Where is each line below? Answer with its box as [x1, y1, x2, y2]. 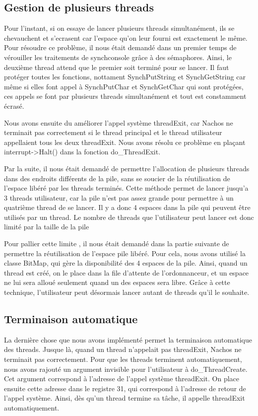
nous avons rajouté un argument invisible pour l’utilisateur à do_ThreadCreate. [4, 363, 248, 374]
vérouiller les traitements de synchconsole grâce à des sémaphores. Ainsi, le [4, 52, 232, 62]
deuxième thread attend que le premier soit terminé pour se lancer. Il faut [4, 62, 229, 72]
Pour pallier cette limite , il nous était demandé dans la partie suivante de [4, 238, 229, 249]
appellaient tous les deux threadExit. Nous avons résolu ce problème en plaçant [4, 137, 246, 147]
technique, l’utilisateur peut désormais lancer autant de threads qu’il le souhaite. [4, 287, 250, 297]
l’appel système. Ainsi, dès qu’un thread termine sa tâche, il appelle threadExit [4, 393, 245, 403]
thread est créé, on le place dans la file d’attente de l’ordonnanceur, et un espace [4, 267, 249, 277]
